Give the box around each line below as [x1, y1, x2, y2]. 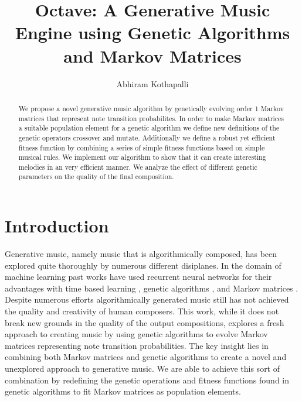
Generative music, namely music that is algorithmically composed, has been [5, 248, 277, 260]
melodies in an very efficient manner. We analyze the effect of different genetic [18, 162, 257, 172]
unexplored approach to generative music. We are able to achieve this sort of [5, 362, 280, 375]
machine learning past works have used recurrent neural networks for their [5, 270, 272, 283]
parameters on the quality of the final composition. [18, 172, 174, 181]
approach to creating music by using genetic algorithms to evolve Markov [5, 328, 268, 340]
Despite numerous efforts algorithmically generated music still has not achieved [5, 293, 289, 306]
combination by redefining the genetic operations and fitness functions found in [5, 373, 289, 386]
